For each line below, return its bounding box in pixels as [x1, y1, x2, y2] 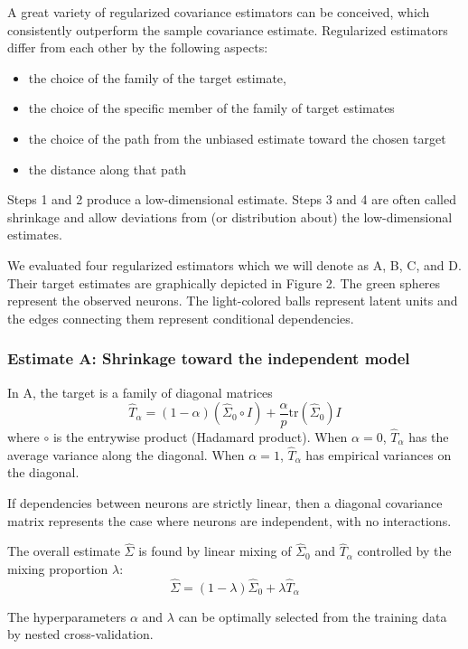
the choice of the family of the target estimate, [28, 68, 286, 87]
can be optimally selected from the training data [178, 607, 447, 625]
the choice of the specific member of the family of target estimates [28, 99, 395, 118]
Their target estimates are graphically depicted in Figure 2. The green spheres [7, 273, 441, 292]
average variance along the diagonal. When [7, 445, 245, 464]
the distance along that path [28, 159, 187, 178]
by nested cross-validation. [7, 625, 154, 644]
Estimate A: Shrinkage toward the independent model [7, 347, 410, 370]
